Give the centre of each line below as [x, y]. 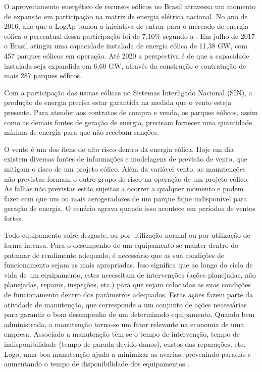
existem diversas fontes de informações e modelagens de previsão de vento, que [126, 159]
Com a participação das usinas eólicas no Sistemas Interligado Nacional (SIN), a [128, 92]
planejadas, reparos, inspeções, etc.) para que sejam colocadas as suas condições [127, 284]
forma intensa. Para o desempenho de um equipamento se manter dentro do [121, 245]
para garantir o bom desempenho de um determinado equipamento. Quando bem [129, 314]
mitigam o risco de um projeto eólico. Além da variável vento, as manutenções [125, 168]
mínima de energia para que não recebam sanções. [82, 132]
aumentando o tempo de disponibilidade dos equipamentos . [97, 364]
